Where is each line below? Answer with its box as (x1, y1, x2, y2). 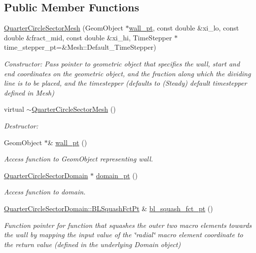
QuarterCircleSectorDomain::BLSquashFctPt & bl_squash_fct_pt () (4, 203, 213, 213)
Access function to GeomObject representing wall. (4, 154, 153, 164)
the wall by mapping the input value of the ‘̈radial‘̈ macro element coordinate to (4, 229, 243, 240)
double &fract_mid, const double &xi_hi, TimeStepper (4, 32, 172, 42)
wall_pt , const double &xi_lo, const (129, 23, 239, 33)
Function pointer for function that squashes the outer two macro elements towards (4, 220, 252, 230)
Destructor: (4, 120, 38, 130)
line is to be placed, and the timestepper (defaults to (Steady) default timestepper (4, 78, 247, 88)
